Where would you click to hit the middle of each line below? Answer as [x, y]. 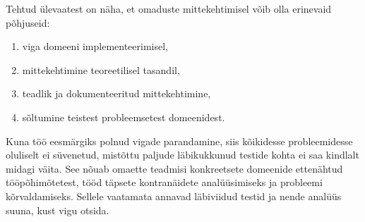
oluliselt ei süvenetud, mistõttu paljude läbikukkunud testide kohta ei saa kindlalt [182, 155]
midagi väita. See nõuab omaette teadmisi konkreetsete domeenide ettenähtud [174, 168]
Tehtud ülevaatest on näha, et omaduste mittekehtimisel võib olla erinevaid [169, 8]
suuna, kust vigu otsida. [58, 210]
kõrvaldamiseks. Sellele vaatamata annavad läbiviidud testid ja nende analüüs [174, 196]
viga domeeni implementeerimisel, [95, 46]
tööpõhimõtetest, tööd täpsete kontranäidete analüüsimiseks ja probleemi [164, 182]
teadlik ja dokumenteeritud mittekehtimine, [116, 93]
